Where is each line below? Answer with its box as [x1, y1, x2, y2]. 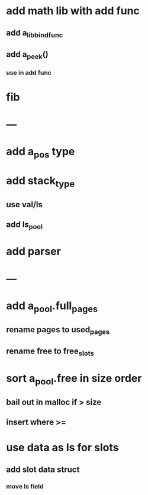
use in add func [6, 69, 52, 77]
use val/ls [6, 200, 43, 210]
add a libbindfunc [6, 28, 63, 39]
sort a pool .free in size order [6, 371, 142, 387]
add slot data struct [6, 464, 80, 474]
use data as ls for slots [6, 441, 119, 454]
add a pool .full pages [6, 299, 98, 314]
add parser [6, 245, 61, 258]
